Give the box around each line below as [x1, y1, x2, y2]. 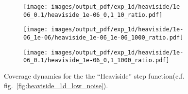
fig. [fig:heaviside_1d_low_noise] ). [4, 80, 108, 90]
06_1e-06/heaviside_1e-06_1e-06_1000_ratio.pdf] [23, 34, 184, 41]
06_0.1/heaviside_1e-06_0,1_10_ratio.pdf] [23, 11, 163, 18]
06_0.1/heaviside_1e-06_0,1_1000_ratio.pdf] [23, 57, 170, 64]
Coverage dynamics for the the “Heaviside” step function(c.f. [4, 70, 185, 81]
